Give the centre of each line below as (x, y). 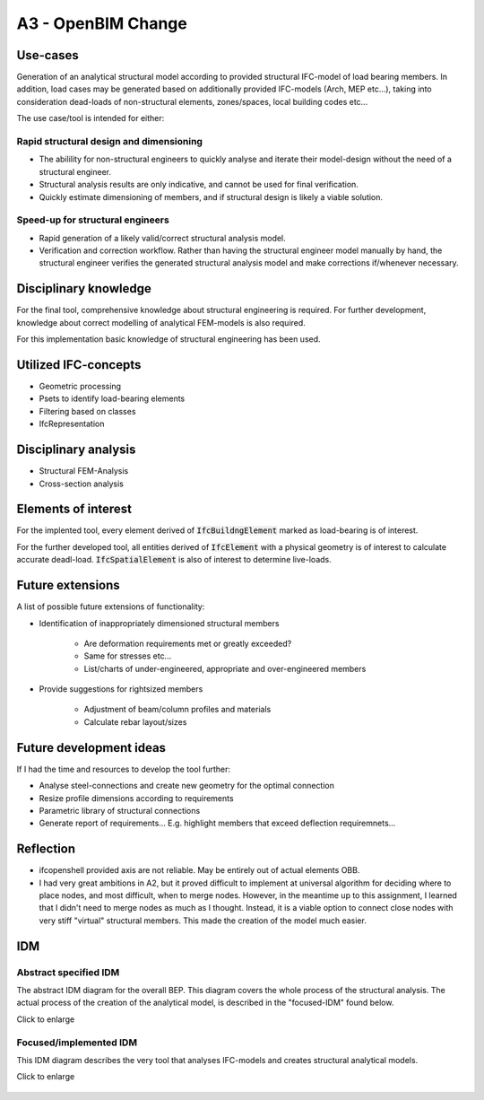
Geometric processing (80, 387)
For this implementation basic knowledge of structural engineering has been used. (169, 339)
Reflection (46, 849)
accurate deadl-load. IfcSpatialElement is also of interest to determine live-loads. (174, 560)
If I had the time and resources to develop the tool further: (124, 769)
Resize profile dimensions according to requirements (136, 798)
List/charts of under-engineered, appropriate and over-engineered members (225, 668)
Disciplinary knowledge (84, 288)
